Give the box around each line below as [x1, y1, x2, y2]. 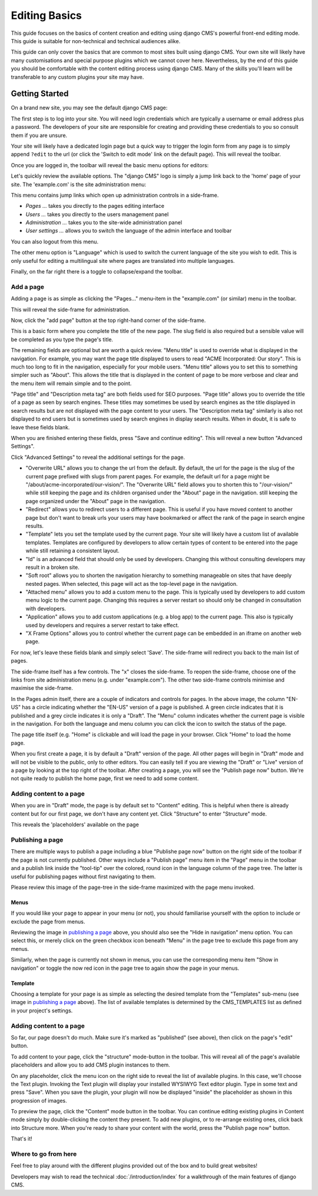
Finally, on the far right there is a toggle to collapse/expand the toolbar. [11, 268, 183, 275]
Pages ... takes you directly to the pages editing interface [25, 203, 165, 210]
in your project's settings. [11, 1007, 73, 1014]
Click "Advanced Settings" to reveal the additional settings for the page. [11, 454, 185, 461]
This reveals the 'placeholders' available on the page [11, 821, 140, 828]
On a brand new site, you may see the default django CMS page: [11, 104, 168, 112]
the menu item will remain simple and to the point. [11, 380, 132, 387]
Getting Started [11, 89, 69, 99]
